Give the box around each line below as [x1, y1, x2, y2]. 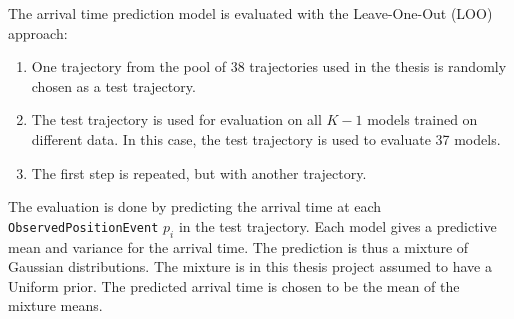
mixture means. [8, 295, 103, 316]
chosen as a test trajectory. [31, 75, 196, 96]
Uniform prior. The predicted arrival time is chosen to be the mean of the [8, 275, 460, 296]
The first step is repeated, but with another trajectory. [31, 162, 367, 183]
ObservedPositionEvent [8, 220, 159, 235]
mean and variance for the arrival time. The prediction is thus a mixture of [8, 236, 469, 257]
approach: [8, 22, 68, 43]
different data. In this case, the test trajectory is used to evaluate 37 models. [31, 128, 501, 149]
